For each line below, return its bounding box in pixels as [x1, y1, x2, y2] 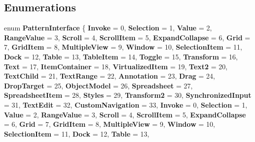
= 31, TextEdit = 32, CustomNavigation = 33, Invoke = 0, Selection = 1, [4, 99, 248, 110]
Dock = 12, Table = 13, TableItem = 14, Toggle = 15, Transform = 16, [4, 51, 238, 61]
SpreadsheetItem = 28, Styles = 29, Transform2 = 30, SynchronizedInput [4, 90, 252, 100]
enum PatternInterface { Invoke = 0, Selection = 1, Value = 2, [4, 23, 212, 33]
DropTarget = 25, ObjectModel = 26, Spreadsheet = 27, [4, 80, 193, 90]
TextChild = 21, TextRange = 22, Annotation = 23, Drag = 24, [4, 71, 215, 81]
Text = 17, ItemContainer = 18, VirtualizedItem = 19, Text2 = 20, [4, 61, 228, 71]
